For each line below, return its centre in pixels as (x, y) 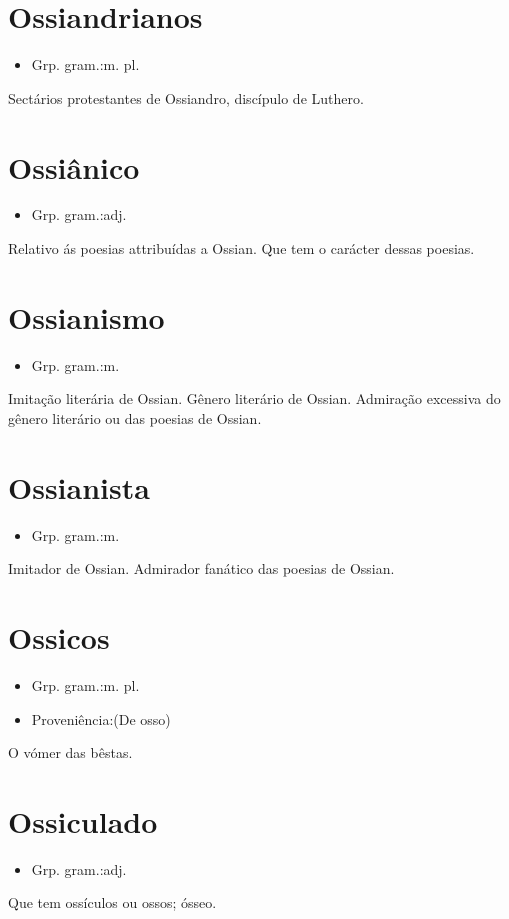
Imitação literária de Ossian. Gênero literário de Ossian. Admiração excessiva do (254, 398)
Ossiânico (74, 166)
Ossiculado (83, 820)
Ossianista (79, 486)
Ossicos (59, 637)
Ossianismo (86, 316)
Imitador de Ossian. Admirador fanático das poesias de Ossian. (201, 568)
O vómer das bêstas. (70, 752)
